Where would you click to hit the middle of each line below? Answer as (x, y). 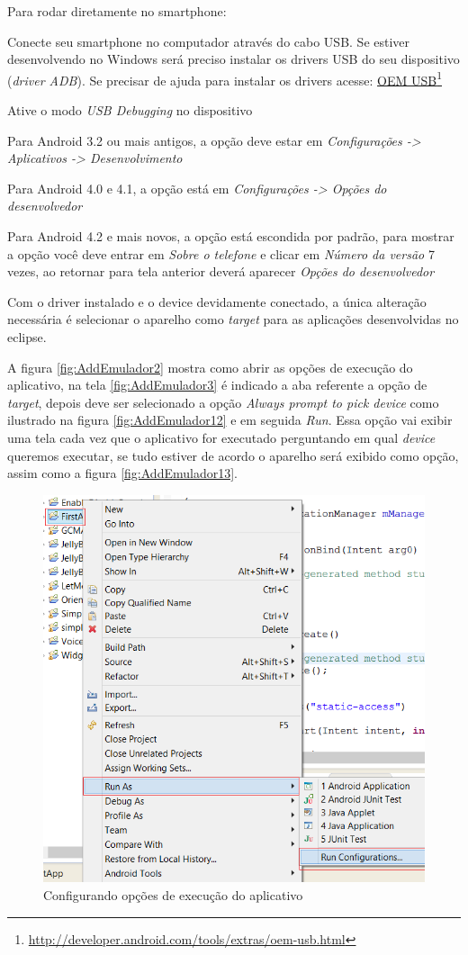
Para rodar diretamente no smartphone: (117, 11)
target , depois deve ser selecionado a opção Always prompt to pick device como (223, 402)
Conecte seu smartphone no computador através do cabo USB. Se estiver (209, 41)
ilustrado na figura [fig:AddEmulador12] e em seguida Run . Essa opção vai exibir (230, 420)
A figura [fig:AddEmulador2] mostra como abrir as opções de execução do (210, 367)
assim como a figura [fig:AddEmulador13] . (122, 473)
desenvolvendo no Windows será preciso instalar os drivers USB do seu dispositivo (234, 59)
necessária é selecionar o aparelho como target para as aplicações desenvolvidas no (233, 319)
